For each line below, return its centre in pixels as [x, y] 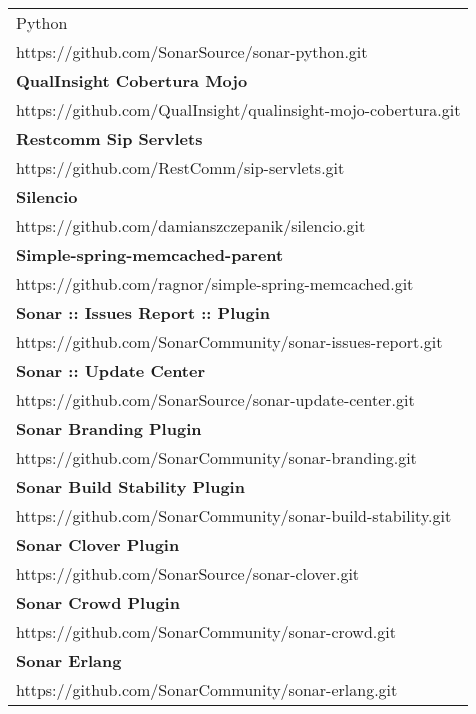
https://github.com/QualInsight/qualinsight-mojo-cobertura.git [238, 109]
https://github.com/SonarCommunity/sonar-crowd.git [206, 631]
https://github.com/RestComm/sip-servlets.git [180, 167]
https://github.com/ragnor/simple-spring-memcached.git [215, 283]
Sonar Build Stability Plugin [130, 486]
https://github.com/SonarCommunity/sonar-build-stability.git [234, 515]
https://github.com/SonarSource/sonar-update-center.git [215, 399]
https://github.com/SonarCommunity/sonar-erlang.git [207, 689]
